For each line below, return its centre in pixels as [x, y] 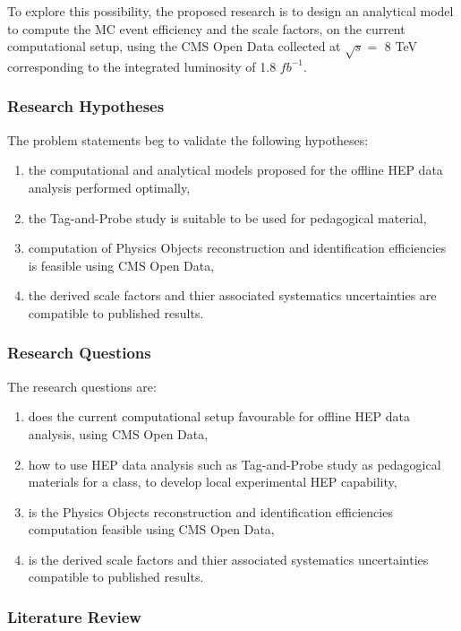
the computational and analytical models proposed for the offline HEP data [235, 170]
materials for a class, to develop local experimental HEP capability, [213, 482]
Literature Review [74, 617]
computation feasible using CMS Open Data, [151, 529]
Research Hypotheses [86, 106]
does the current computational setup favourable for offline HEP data [219, 416]
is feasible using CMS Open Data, [121, 265]
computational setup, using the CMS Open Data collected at [174, 46]
